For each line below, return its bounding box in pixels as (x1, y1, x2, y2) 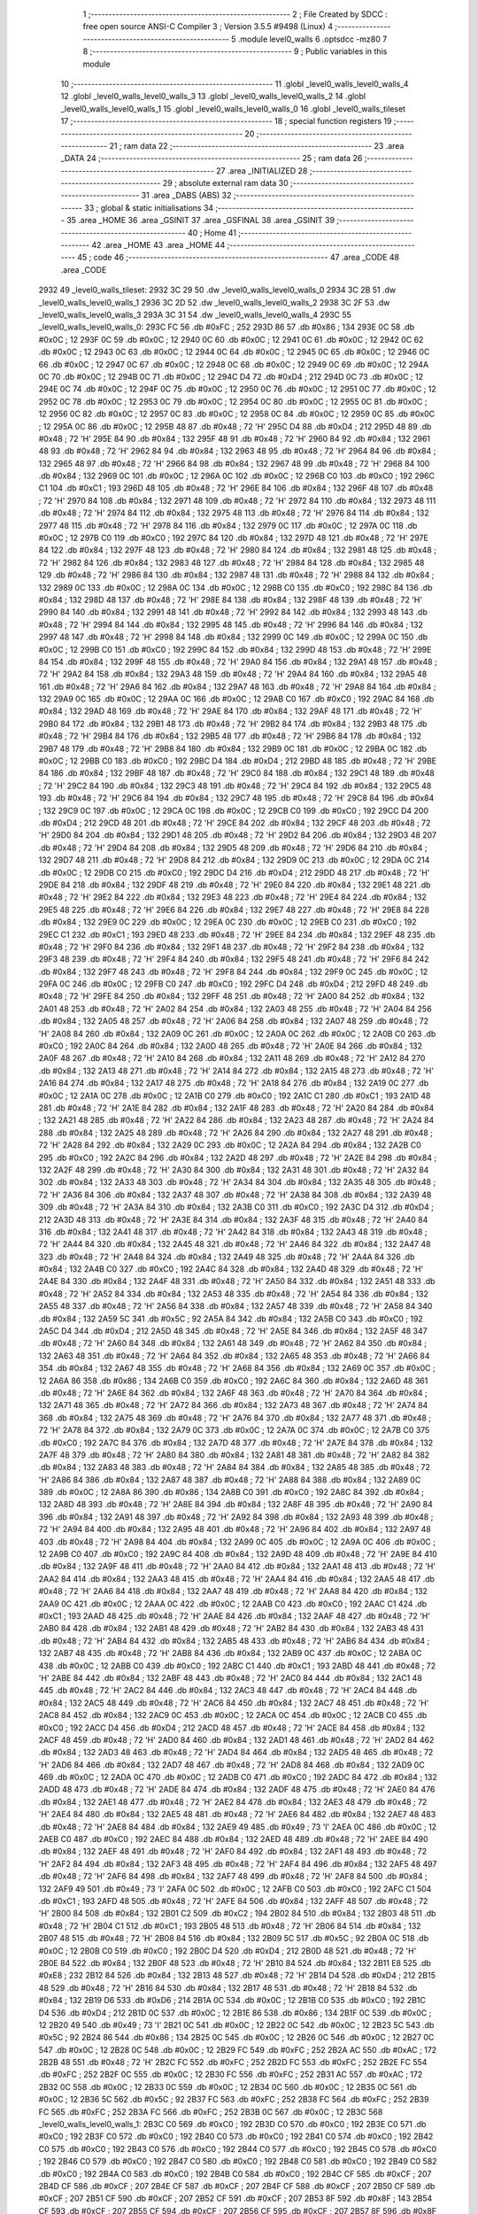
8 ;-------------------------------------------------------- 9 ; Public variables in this (82, 46, 388, 57)
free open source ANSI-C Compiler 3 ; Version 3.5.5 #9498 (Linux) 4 (82, 21, 334, 32)
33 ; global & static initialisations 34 (84, 202, 214, 213)
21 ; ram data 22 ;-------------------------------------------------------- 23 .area (109, 140, 405, 151)
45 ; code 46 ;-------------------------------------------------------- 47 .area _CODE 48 (76, 252, 400, 263)
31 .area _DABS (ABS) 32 (141, 190, 232, 201)
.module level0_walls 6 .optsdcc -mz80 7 (237, 34, 388, 44)
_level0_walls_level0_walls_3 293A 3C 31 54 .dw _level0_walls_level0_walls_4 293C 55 (38, 309, 351, 320)
